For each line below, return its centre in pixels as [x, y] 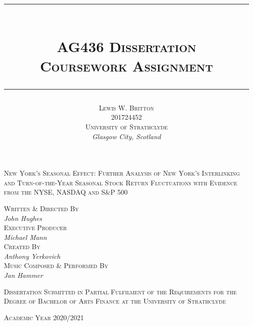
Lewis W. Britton [126, 107]
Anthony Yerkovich [32, 256]
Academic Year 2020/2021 [44, 317]
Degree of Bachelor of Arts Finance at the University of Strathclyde [115, 301]
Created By [22, 246]
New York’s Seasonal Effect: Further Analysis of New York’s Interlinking [122, 173]
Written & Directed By [41, 208]
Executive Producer [36, 227]
